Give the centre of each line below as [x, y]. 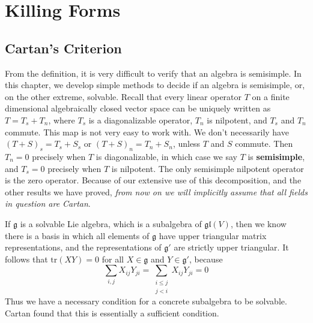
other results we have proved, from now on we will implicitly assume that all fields [156, 191]
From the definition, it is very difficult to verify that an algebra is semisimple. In [153, 73]
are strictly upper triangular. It [231, 247]
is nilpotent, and [237, 120]
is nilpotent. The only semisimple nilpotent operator [208, 168]
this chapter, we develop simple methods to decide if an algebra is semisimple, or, [155, 85]
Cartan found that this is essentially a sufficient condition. [112, 313]
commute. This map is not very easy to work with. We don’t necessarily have [147, 132]
